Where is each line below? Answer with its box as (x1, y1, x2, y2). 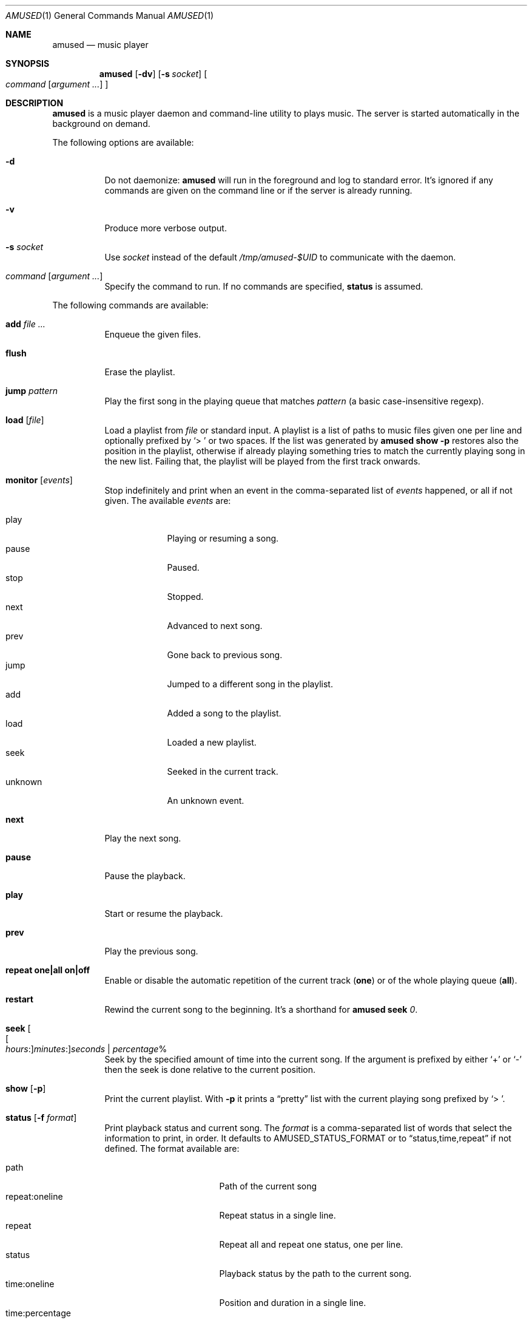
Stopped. (167, 591, 204, 602)
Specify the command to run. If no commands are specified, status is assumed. (104, 281, 423, 291)
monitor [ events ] (5, 475, 73, 485)
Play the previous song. (104, 946, 198, 956)
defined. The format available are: (104, 1143, 240, 1154)
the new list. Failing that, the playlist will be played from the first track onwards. (104, 456, 420, 466)
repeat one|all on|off (5, 965, 90, 975)
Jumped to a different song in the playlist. (167, 679, 333, 689)
